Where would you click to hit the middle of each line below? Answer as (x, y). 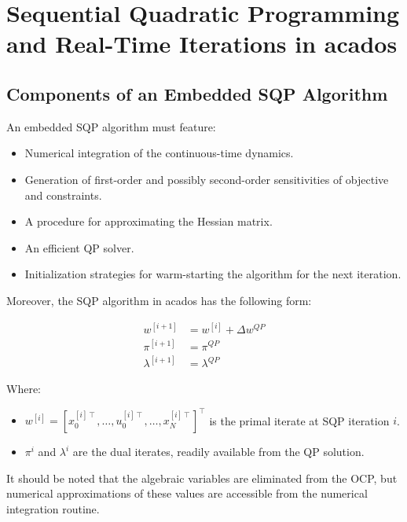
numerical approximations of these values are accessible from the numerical (187, 493)
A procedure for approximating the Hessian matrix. (148, 221)
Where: (24, 389)
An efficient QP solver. (79, 247)
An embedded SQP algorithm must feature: (111, 126)
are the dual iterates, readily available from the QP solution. (218, 452)
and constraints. (63, 195)
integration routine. (53, 508)
